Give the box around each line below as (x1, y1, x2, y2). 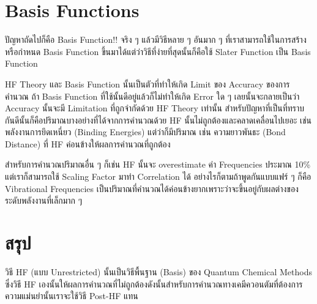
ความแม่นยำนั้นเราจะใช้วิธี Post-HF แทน (5, 289, 138, 302)
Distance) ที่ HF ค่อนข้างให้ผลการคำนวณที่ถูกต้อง (5, 137, 171, 150)
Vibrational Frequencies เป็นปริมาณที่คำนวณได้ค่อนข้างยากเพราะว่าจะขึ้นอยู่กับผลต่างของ (5, 182, 299, 195)
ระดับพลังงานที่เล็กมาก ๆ (5, 194, 83, 207)
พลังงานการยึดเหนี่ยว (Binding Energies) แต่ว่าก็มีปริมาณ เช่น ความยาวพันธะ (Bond (5, 125, 286, 138)
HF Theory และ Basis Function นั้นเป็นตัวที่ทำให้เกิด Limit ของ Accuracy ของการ (5, 77, 290, 90)
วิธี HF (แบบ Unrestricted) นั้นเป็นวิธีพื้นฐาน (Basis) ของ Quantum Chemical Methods (5, 265, 312, 278)
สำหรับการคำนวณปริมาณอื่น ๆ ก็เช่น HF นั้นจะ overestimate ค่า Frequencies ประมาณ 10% (5, 158, 311, 171)
